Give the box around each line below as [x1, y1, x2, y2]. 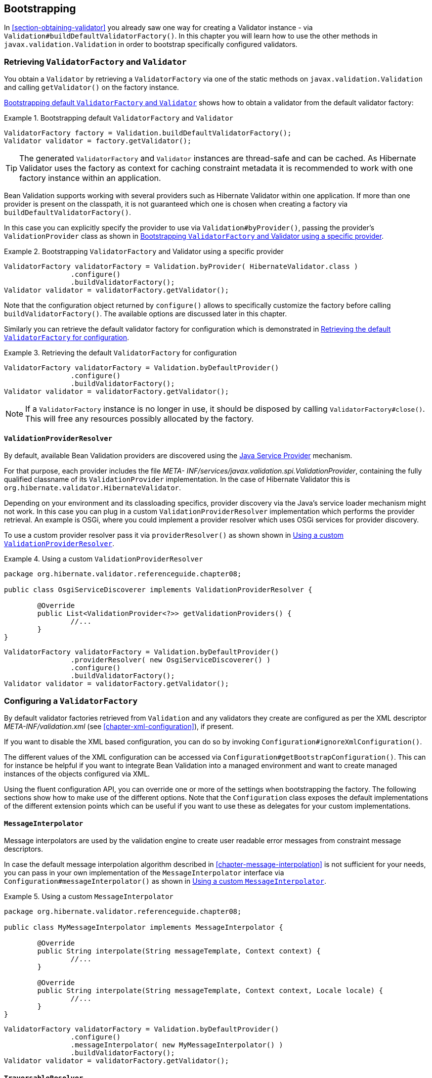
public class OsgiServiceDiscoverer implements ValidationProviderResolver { [4, 586, 312, 594]
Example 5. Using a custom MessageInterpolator [4, 892, 173, 901]
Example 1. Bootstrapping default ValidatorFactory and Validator [4, 114, 233, 123]
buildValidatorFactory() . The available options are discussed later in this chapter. [4, 309, 287, 318]
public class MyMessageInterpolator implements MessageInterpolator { [4, 923, 283, 932]
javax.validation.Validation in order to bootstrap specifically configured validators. [4, 40, 298, 49]
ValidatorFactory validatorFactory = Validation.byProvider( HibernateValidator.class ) [4, 262, 358, 271]
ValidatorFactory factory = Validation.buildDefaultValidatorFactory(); [4, 129, 292, 137]
